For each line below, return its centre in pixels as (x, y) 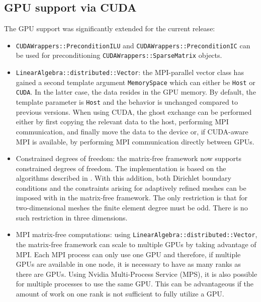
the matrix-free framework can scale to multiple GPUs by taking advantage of (136, 244)
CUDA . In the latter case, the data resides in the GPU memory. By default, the (136, 92)
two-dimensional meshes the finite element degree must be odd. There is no (132, 208)
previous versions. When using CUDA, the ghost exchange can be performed (134, 111)
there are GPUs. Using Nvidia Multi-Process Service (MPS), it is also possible (137, 274)
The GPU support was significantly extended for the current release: (110, 28)
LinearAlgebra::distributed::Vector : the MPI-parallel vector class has (130, 72)
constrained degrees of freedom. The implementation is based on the (121, 168)
